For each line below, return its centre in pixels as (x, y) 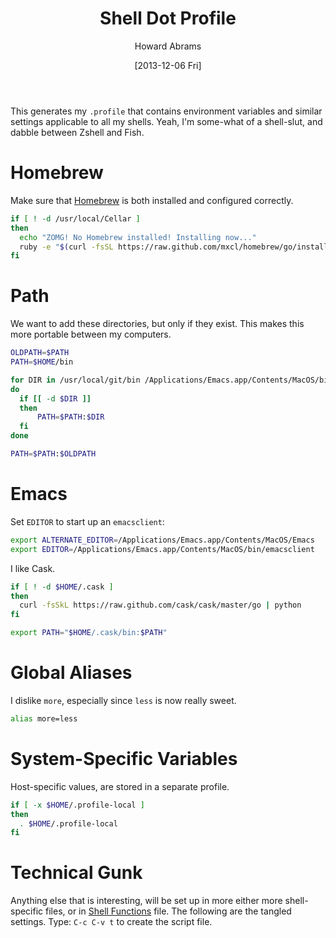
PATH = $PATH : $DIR (70, 417)
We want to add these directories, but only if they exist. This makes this (157, 324)
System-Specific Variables (124, 759)
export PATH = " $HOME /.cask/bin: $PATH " (89, 633)
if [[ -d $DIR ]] (55, 398)
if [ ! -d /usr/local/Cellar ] (75, 218)
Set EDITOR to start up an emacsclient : (87, 521)
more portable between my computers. (91, 334)
